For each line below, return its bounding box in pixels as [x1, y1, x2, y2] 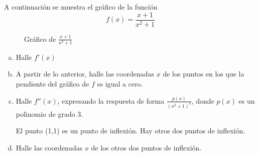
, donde [191, 95, 214, 106]
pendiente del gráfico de [16, 78, 89, 89]
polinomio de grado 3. [16, 108, 83, 119]
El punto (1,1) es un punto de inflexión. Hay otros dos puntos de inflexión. [16, 125, 245, 136]
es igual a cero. [97, 78, 143, 89]
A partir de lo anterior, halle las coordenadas [16, 68, 155, 79]
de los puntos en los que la [163, 68, 244, 79]
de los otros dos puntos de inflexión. [91, 142, 202, 152]
